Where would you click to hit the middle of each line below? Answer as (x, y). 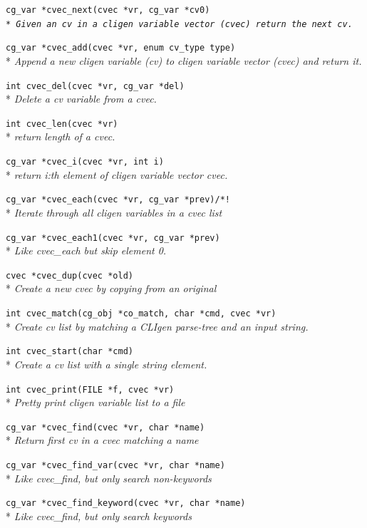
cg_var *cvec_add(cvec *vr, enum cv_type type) (121, 48)
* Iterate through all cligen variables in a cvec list (114, 212)
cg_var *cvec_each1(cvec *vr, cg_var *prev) (113, 238)
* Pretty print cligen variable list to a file (95, 402)
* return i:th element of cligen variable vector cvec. (117, 174)
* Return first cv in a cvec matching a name (102, 440)
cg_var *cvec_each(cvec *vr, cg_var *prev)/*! (118, 200)
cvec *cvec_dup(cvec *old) (69, 275)
